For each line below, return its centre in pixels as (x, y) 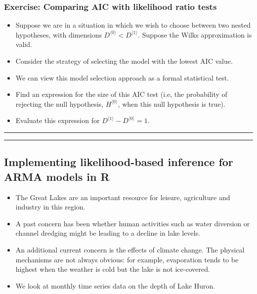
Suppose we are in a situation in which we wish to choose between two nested (133, 25)
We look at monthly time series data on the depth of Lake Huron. (115, 285)
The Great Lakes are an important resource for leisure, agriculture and (123, 197)
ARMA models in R (57, 176)
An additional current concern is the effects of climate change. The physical (130, 249)
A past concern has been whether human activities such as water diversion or (133, 223)
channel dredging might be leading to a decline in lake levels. (108, 233)
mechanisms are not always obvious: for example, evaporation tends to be (127, 259)
